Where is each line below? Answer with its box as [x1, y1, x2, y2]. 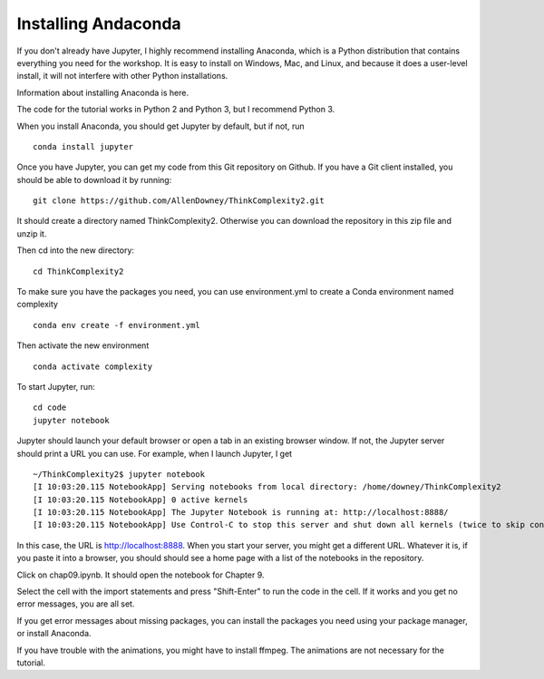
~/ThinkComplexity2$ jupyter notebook [33, 469, 206, 480]
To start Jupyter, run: [16, 381, 95, 392]
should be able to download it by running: [16, 174, 172, 185]
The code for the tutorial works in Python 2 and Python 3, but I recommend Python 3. [16, 104, 335, 115]
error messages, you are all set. [16, 598, 135, 609]
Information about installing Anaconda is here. [16, 87, 189, 98]
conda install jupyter [33, 141, 134, 151]
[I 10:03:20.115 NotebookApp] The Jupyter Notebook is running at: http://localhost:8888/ [33, 508, 449, 518]
